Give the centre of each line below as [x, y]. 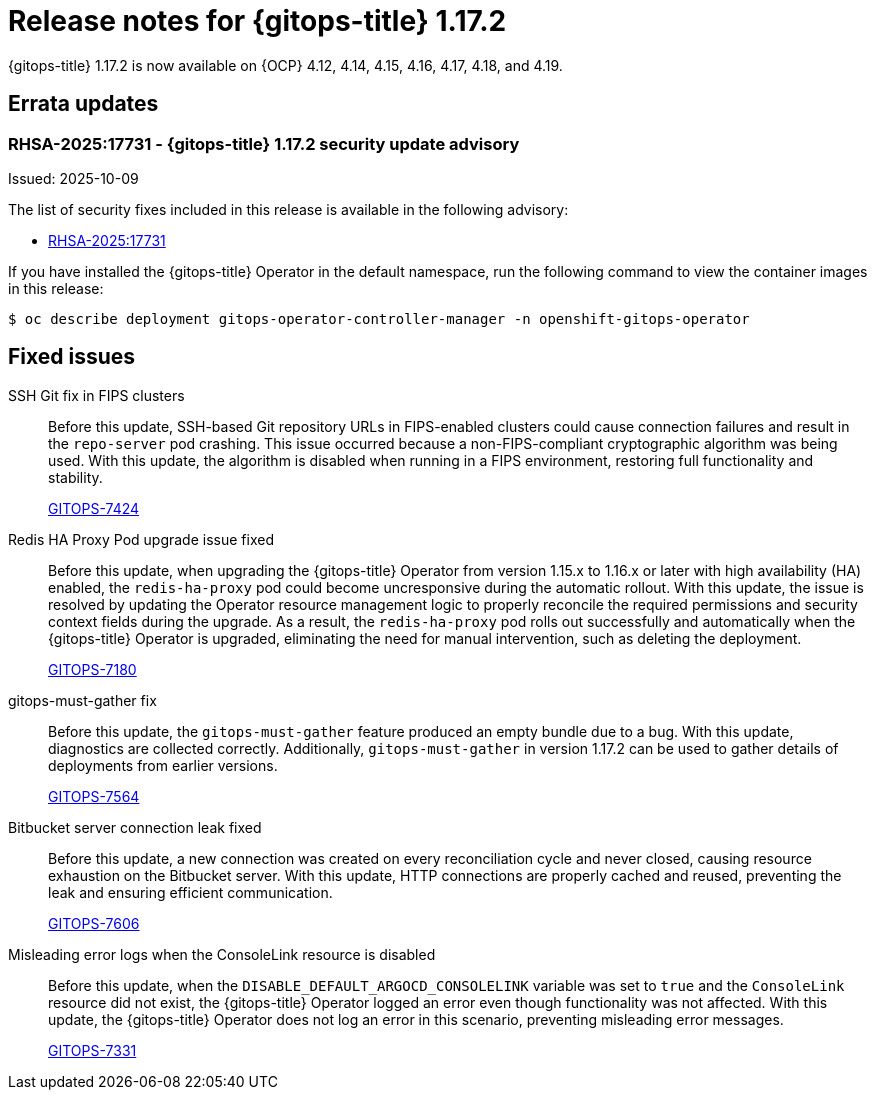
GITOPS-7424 [94, 508]
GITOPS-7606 [94, 923]
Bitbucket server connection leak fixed [135, 827]
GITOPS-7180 [92, 669]
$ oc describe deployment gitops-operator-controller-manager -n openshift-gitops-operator [379, 318]
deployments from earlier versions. [163, 765]
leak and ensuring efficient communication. [190, 892]
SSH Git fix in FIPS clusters [96, 395]
